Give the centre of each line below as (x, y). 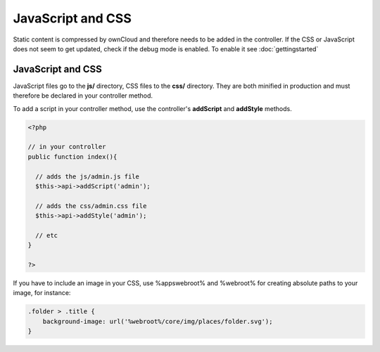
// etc (47, 235)
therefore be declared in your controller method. (83, 96)
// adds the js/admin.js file (88, 176)
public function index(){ (72, 157)
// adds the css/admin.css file (91, 206)
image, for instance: (42, 293)
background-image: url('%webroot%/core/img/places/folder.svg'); (158, 321)
